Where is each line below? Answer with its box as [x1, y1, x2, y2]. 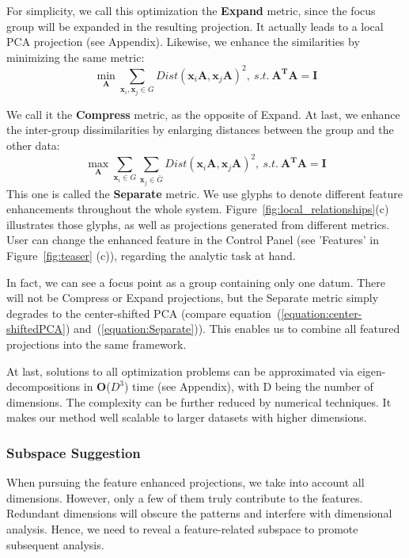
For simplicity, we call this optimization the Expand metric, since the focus [6, 2, 376, 18]
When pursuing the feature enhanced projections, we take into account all [6, 474, 365, 491]
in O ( [83, 378, 111, 395]
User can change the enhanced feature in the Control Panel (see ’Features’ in [6, 231, 379, 248]
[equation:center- [281, 304, 362, 321]
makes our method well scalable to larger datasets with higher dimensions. [6, 409, 367, 426]
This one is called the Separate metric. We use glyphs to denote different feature [6, 185, 403, 201]
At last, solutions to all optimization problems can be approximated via [6, 362, 354, 379]
